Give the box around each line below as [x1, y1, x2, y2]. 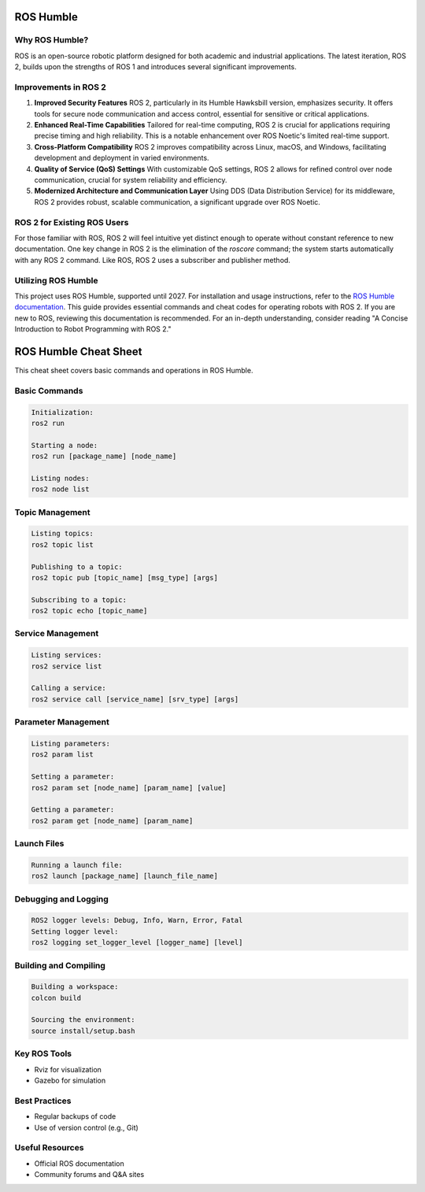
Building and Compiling [14, 960, 106, 971]
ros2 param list [31, 750, 94, 759]
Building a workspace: [31, 983, 119, 991]
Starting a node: [31, 441, 98, 450]
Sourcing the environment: [31, 1016, 135, 1024]
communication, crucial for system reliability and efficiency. [34, 176, 227, 185]
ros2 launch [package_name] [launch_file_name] [31, 872, 218, 881]
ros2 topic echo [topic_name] [31, 606, 148, 616]
